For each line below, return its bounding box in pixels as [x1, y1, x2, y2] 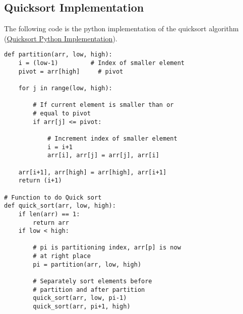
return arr [33, 219, 69, 226]
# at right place [33, 253, 91, 260]
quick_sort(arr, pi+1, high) [33, 303, 131, 310]
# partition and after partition [33, 286, 145, 293]
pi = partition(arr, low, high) [33, 261, 142, 268]
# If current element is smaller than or [33, 101, 174, 109]
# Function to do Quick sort [4, 194, 102, 201]
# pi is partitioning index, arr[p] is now [33, 244, 181, 252]
